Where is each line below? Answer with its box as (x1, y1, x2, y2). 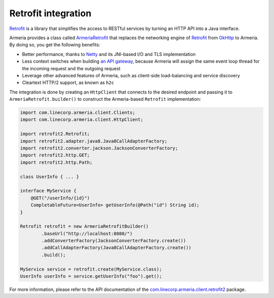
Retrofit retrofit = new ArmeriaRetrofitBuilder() (20, 224, 149, 229)
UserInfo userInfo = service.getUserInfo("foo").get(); (20, 274, 162, 279)
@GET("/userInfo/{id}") (30, 195, 90, 201)
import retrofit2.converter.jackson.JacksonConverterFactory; (20, 145, 178, 151)
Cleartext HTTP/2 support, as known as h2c (22, 79, 114, 86)
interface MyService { (20, 188, 77, 194)
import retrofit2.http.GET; (20, 153, 90, 158)
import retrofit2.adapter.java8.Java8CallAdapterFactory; (20, 138, 167, 144)
